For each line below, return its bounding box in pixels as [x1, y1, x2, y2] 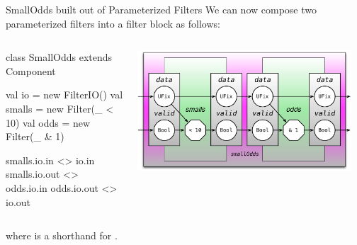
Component [6, 63, 56, 78]
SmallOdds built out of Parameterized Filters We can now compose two [6, 2, 317, 16]
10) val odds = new [6, 115, 91, 130]
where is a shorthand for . [6, 228, 118, 243]
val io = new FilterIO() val [6, 87, 123, 102]
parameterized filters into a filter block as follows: [6, 16, 220, 30]
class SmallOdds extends [6, 50, 113, 64]
